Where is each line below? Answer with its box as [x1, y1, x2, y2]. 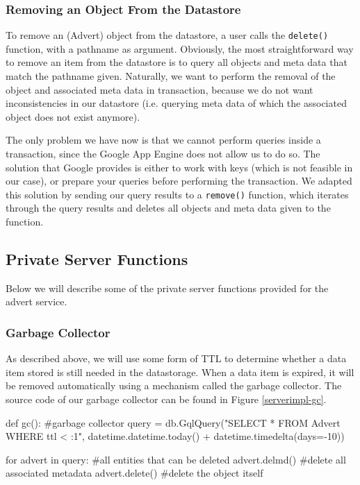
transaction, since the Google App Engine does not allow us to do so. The [6, 146, 320, 161]
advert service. [6, 294, 67, 309]
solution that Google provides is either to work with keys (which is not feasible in [6, 160, 353, 174]
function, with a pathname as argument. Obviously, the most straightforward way [6, 41, 354, 56]
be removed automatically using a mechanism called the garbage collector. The [6, 378, 342, 393]
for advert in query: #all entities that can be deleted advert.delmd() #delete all [6, 452, 346, 466]
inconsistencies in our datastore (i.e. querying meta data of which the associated [6, 96, 347, 110]
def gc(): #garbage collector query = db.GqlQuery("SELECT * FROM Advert [6, 415, 341, 429]
